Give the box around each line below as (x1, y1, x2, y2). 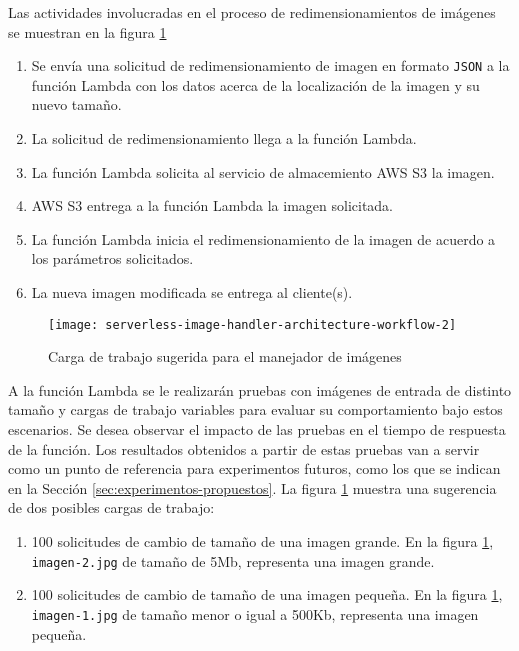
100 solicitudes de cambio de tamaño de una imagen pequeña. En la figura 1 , (31, 584, 503, 605)
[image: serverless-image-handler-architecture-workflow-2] (48, 317, 457, 332)
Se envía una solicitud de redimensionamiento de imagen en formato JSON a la (31, 55, 510, 76)
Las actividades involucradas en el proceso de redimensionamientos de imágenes (8, 2, 496, 22)
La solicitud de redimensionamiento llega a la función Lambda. (31, 128, 417, 149)
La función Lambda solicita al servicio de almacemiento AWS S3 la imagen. (31, 161, 495, 182)
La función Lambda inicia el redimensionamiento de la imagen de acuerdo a (31, 228, 496, 249)
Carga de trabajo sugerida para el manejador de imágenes (48, 346, 402, 367)
